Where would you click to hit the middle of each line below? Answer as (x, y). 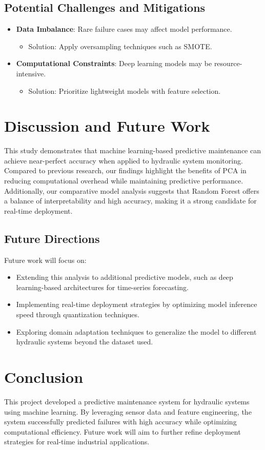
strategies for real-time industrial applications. (77, 442)
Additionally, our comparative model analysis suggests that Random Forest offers (132, 190)
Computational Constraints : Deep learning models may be (114, 63)
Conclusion (44, 377)
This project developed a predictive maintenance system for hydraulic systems (127, 401)
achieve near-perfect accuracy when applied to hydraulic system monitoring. (124, 160)
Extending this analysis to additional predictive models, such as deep (125, 277)
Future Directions (52, 238)
